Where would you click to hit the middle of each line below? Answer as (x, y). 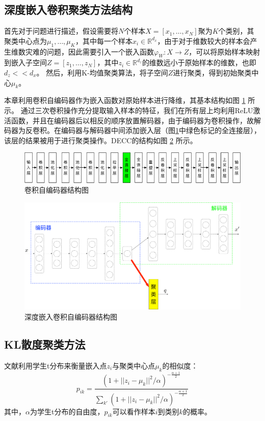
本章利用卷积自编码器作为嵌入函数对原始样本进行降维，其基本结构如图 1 (125, 100)
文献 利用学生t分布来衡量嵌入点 (56, 365)
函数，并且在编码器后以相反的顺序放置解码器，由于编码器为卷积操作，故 (132, 120)
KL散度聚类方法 (45, 344)
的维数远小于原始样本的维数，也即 (199, 62)
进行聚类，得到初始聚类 (212, 72)
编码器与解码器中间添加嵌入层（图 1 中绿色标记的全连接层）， (161, 130)
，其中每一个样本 (104, 41)
